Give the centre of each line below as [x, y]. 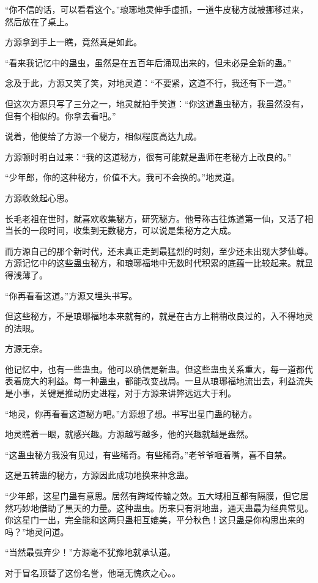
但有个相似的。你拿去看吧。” [61, 115]
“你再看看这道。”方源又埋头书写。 [71, 295]
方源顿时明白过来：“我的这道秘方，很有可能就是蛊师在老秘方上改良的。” [148, 156]
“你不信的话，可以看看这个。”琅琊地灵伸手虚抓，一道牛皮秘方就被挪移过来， [157, 9]
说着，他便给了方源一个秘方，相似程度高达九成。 [103, 136]
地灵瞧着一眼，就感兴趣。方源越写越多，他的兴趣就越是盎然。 [129, 434]
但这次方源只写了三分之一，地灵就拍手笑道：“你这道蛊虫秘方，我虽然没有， [157, 103]
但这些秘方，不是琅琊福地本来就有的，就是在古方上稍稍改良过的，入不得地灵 [159, 316]
